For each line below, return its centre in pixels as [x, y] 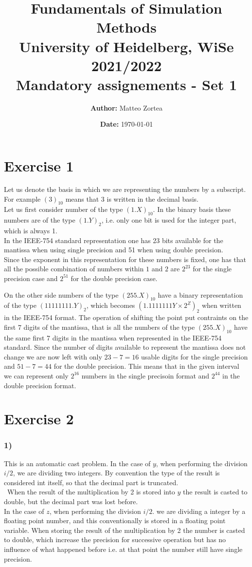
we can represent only [36, 375]
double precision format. [40, 385]
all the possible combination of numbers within [74, 269]
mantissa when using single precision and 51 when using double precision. [114, 250]
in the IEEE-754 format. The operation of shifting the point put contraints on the [126, 317]
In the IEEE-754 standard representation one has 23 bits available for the [114, 240]
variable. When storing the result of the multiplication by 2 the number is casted [125, 530]
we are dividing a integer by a [201, 511]
